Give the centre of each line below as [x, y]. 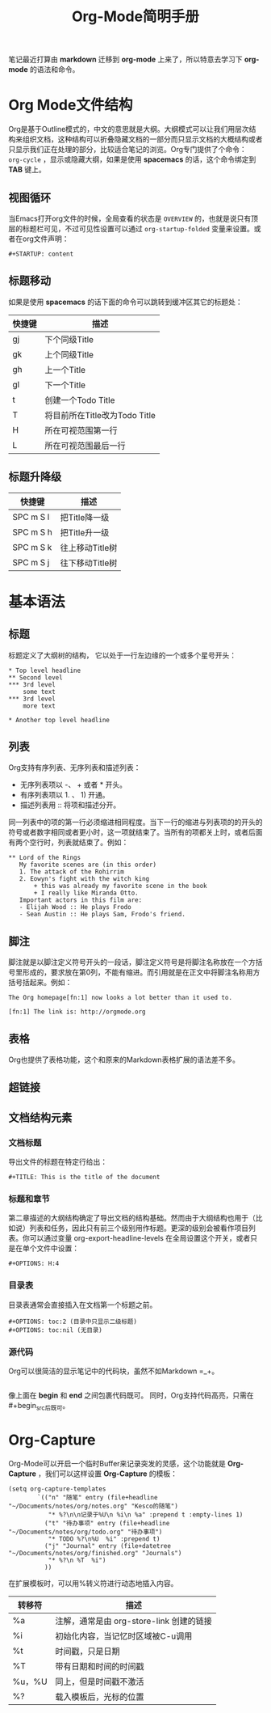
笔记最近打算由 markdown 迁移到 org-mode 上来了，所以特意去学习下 [126, 59]
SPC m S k [32, 547]
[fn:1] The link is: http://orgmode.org [77, 1012]
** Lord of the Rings [45, 858]
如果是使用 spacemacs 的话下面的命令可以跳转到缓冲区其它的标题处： [126, 302]
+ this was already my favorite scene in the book [120, 886]
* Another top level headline [59, 720]
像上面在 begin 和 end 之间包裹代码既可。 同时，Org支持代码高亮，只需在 [131, 1395]
